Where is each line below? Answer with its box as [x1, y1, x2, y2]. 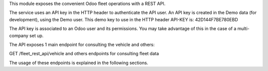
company [9, 33, 29, 38]
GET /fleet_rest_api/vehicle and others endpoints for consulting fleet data [9, 51, 159, 57]
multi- [237, 26, 250, 32]
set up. [29, 33, 44, 38]
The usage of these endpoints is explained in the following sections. [9, 60, 148, 66]
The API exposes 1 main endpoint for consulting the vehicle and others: [9, 41, 155, 47]
